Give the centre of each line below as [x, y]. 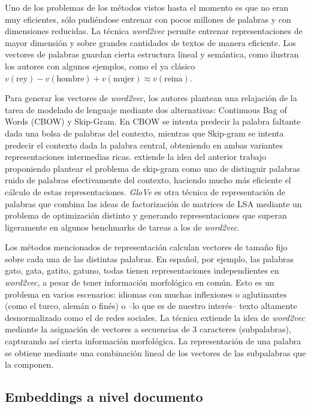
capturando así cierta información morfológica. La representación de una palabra [153, 341]
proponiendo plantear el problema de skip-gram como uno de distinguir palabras [153, 168]
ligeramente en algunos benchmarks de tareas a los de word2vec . [122, 227]
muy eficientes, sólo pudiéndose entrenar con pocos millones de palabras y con [148, 19]
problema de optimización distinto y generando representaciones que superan [146, 215]
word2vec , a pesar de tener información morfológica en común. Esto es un [140, 282]
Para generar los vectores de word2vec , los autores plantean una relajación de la [151, 98]
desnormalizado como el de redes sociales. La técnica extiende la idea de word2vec [155, 317]
